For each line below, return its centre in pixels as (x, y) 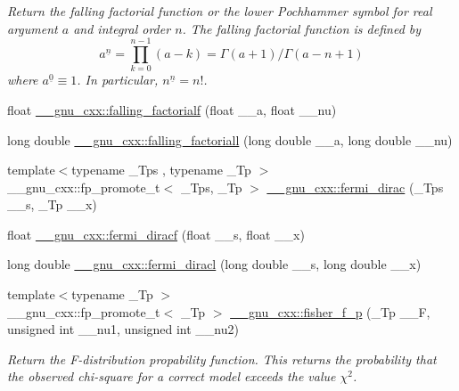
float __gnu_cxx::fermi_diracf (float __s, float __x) (156, 234)
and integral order (122, 28)
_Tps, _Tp (211, 187)
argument (33, 28)
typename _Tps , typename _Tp (161, 170)
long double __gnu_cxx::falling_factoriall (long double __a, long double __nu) (230, 139)
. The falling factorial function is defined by (302, 28)
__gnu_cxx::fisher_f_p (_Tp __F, (330, 311)
